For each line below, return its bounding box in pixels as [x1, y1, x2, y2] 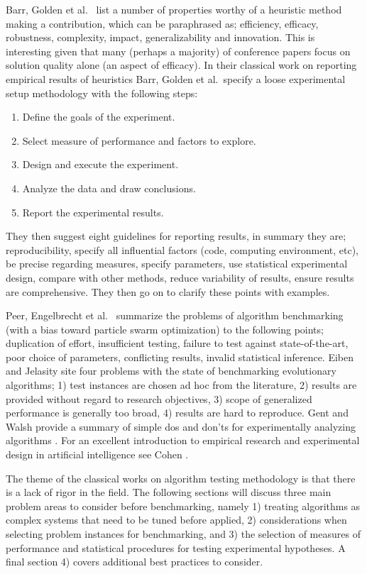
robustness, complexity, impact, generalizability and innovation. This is [6, 30, 315, 45]
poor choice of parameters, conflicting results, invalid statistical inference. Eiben [6, 349, 354, 364]
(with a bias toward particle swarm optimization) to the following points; [6, 321, 324, 336]
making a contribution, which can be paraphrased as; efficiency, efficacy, [6, 16, 319, 31]
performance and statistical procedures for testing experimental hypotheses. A [6, 540, 346, 555]
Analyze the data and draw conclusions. [22, 180, 196, 195]
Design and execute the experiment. [22, 157, 179, 172]
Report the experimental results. [22, 204, 164, 219]
